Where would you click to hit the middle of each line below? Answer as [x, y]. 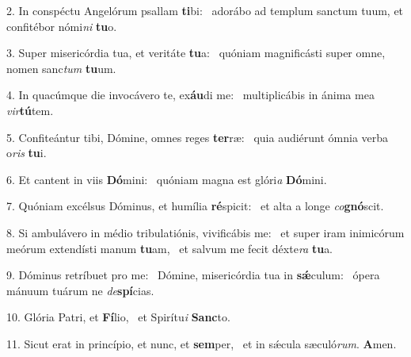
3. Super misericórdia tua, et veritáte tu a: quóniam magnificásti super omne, [196, 53]
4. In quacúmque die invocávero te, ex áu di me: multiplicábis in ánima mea [190, 95]
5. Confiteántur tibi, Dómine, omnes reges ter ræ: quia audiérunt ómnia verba [198, 137]
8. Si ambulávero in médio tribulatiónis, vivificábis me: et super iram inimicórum [205, 232]
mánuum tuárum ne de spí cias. [80, 290]
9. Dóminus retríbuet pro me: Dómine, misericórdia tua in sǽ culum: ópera [193, 275]
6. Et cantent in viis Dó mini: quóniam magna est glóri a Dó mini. [167, 179]
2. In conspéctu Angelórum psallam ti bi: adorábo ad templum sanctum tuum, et [205, 10]
